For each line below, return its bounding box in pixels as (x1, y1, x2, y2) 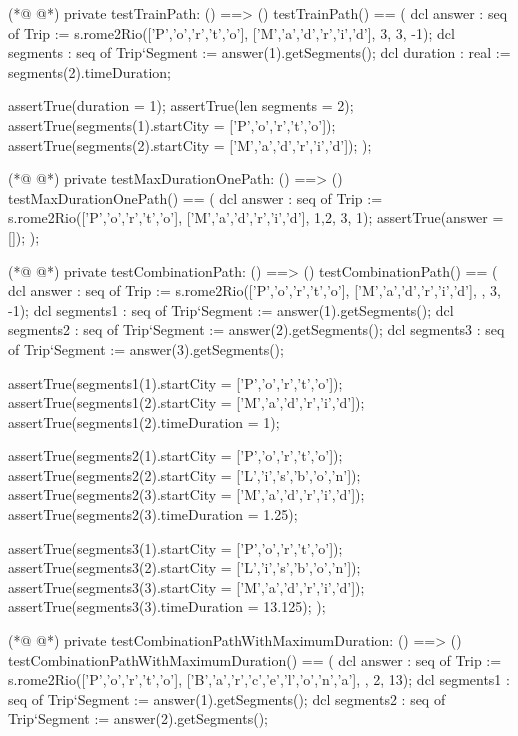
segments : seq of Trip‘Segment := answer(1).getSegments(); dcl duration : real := (8, 42, 511, 63)
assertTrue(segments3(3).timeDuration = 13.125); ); (8, 596, 326, 617)
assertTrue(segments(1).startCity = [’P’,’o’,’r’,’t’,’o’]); (8, 114, 336, 135)
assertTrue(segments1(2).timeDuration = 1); (8, 411, 280, 432)
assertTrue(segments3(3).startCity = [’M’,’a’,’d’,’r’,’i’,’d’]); (8, 576, 365, 597)
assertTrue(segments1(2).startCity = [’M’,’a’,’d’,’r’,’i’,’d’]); (8, 392, 365, 413)
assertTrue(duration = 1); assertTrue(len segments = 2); (8, 95, 354, 116)
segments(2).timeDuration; (8, 61, 171, 82)
